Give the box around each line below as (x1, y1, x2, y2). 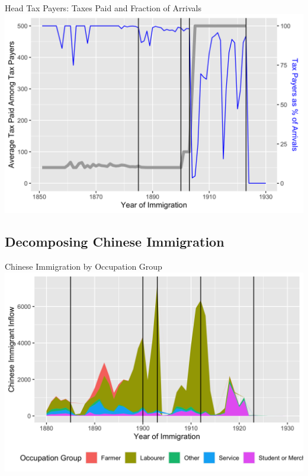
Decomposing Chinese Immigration (5, 232, 224, 251)
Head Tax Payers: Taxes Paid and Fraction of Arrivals (5, 2, 201, 14)
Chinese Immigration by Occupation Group (5, 260, 162, 273)
